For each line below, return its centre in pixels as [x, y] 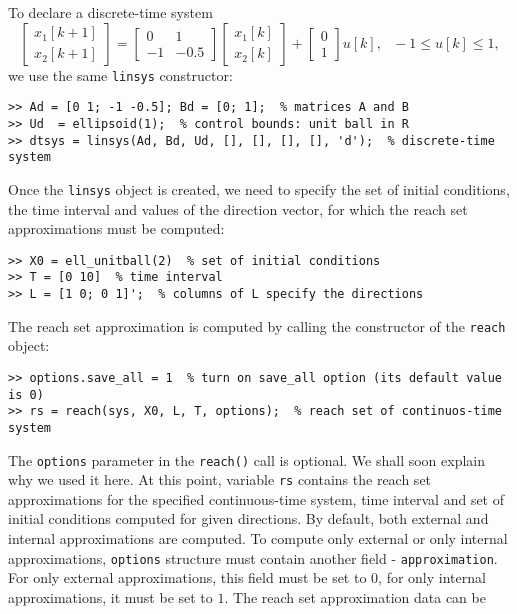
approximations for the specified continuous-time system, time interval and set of [256, 498]
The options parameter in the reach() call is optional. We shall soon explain [247, 459]
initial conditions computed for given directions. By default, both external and [248, 518]
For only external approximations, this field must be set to [187, 577]
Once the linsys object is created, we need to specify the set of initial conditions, [259, 188]
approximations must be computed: [116, 228]
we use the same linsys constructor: [120, 74]
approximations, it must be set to [110, 596]
